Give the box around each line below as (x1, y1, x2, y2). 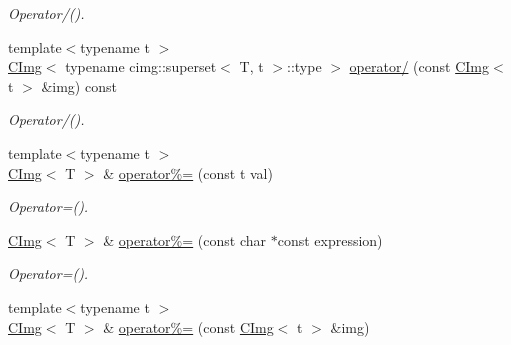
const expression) (277, 229, 383, 250)
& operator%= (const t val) (103, 162, 273, 183)
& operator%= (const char (103, 229, 266, 250)
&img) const (41, 75, 117, 96)
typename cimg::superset (65, 56, 217, 77)
